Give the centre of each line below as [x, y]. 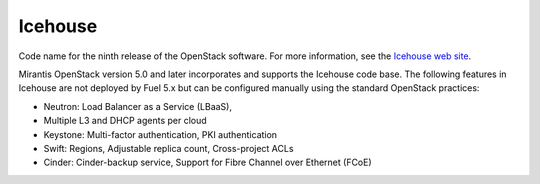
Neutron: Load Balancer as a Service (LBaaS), [137, 106]
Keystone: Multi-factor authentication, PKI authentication [160, 134]
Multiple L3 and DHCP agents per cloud [125, 121]
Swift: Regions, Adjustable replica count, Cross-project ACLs [168, 148]
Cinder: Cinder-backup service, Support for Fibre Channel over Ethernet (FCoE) [207, 162]
